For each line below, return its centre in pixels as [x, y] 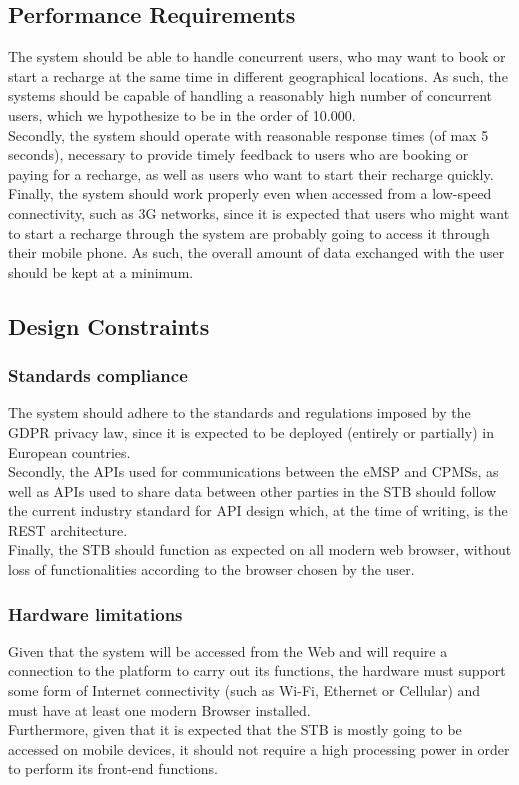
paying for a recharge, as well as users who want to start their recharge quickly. [251, 173]
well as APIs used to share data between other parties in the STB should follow [252, 490]
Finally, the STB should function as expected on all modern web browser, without [260, 549]
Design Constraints [109, 325]
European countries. [69, 451]
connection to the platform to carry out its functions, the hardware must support [257, 670]
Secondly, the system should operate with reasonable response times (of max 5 [248, 134]
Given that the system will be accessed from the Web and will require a [228, 650]
